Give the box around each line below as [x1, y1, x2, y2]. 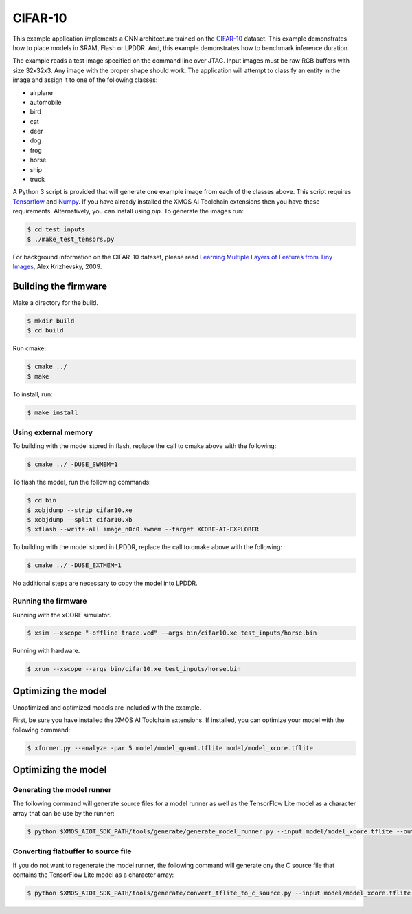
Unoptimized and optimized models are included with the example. [12, 703, 202, 712]
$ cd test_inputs [27, 226, 86, 233]
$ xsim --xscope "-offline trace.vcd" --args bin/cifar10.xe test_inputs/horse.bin [27, 629, 317, 637]
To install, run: [12, 390, 53, 398]
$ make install [27, 408, 78, 416]
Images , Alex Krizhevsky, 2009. [12, 262, 102, 270]
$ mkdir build [27, 317, 75, 325]
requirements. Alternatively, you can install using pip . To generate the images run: [12, 207, 244, 215]
